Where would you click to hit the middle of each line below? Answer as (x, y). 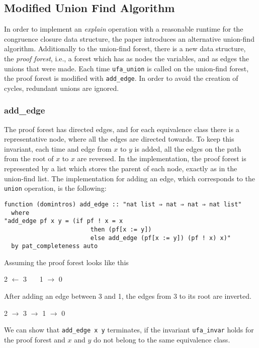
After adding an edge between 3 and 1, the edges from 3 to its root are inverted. (128, 296)
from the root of (29, 158)
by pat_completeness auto (55, 246)
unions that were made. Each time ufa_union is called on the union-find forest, (126, 68)
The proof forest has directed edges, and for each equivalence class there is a (122, 129)
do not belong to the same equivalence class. (162, 339)
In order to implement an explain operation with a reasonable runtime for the (124, 29)
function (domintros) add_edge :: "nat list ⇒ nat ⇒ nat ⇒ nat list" (123, 204)
